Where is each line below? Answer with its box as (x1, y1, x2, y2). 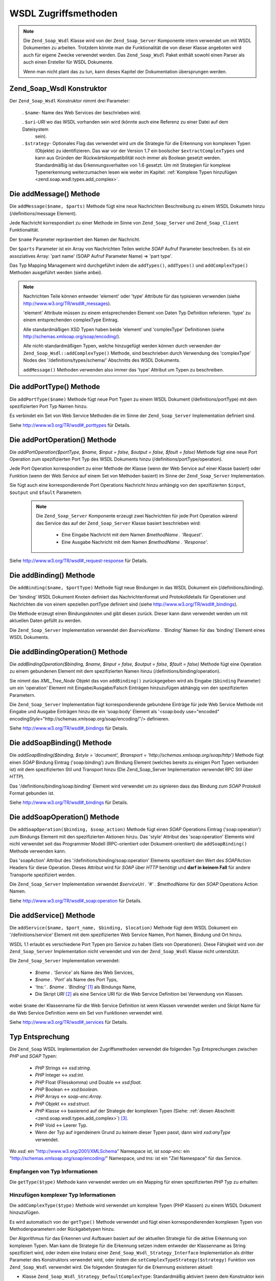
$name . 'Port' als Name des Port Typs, (35, 977, 118, 983)
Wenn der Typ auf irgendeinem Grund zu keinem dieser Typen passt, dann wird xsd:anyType (35, 1129, 231, 1135)
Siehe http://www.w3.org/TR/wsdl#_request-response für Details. (9, 557, 148, 564)
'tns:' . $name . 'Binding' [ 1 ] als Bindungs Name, (35, 984, 136, 990)
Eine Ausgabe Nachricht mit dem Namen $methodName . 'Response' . (61, 539, 209, 545)
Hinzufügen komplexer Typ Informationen (9, 1191, 116, 1199)
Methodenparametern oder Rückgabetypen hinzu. (9, 1226, 115, 1232)
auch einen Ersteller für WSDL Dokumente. (23, 59, 113, 65)
